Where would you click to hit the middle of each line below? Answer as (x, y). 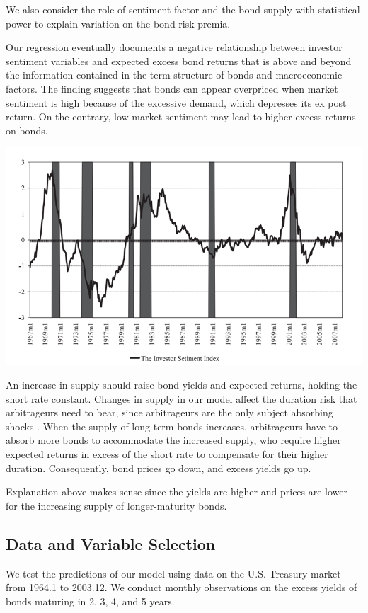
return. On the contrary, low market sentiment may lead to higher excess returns (181, 116)
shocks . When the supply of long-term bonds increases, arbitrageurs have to (172, 426)
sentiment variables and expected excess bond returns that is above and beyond (179, 61)
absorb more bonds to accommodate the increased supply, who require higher (173, 440)
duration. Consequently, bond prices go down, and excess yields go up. (159, 468)
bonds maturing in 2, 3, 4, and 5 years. (90, 601)
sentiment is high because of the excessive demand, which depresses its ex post (176, 102)
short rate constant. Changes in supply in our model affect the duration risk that (182, 398)
